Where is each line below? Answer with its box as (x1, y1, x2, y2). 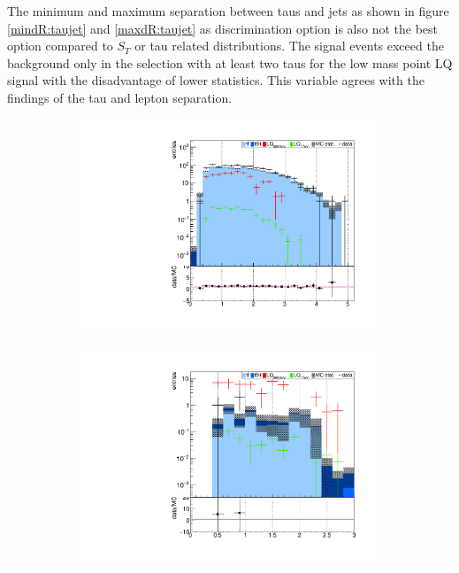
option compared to (7, 36, 113, 55)
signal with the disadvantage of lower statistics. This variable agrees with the (7, 71, 425, 89)
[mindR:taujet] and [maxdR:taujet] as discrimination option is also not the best (7, 19, 438, 37)
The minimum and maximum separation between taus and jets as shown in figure (7, 2, 449, 19)
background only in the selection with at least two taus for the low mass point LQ (7, 53, 453, 72)
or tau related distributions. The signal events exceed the (134, 36, 444, 55)
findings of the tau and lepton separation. (7, 88, 233, 106)
